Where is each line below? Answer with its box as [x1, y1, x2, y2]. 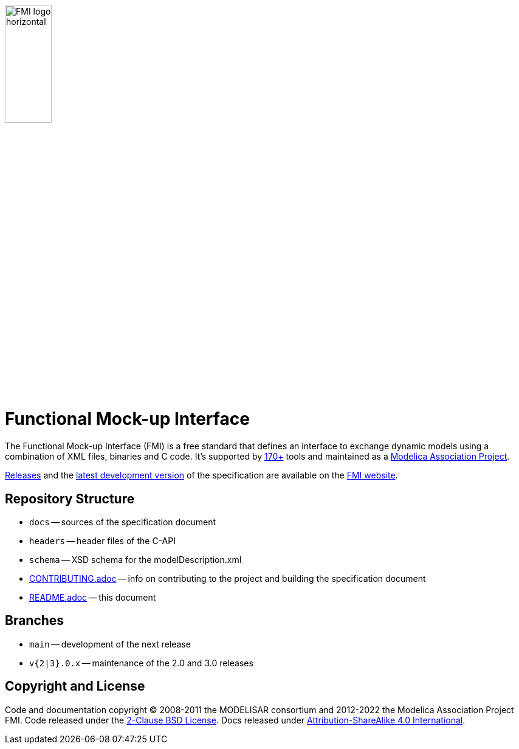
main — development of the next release [29, 638, 191, 649]
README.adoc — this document [29, 592, 156, 602]
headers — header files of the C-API [29, 535, 176, 546]
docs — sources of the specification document [29, 516, 216, 527]
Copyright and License [5, 678, 145, 694]
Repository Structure [5, 491, 135, 506]
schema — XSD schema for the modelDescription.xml [29, 554, 242, 565]
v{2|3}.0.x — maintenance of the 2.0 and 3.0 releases [29, 657, 253, 668]
